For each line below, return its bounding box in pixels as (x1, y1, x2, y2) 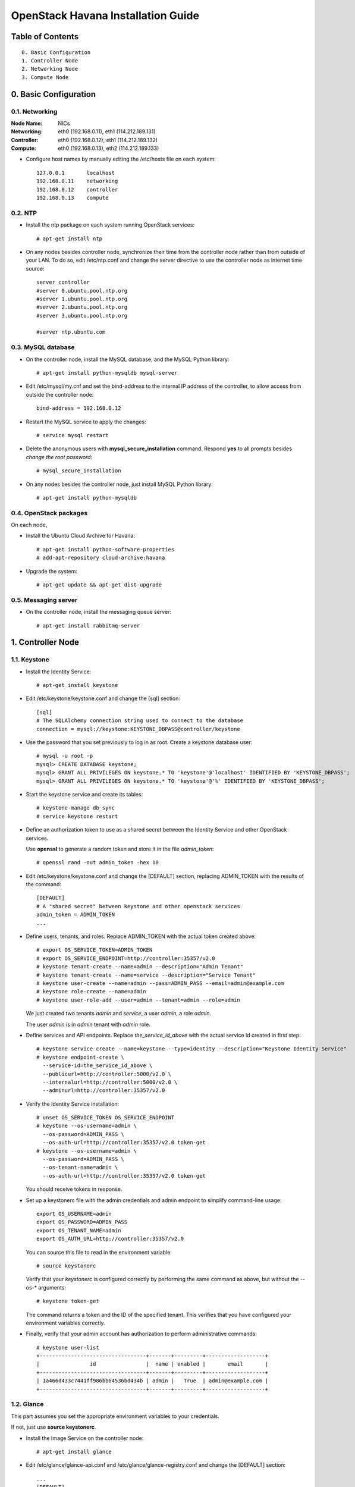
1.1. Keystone (11, 655, 50, 664)
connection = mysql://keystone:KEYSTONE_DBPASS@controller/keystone (36, 726, 240, 732)
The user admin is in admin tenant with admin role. (26, 1021, 151, 1028)
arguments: (38, 1284, 67, 1291)
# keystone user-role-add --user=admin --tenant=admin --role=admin (36, 996, 240, 1003)
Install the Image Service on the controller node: (26, 1434, 144, 1442)
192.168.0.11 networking (36, 178, 118, 184)
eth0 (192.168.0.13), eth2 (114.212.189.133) (58, 145, 159, 152)
